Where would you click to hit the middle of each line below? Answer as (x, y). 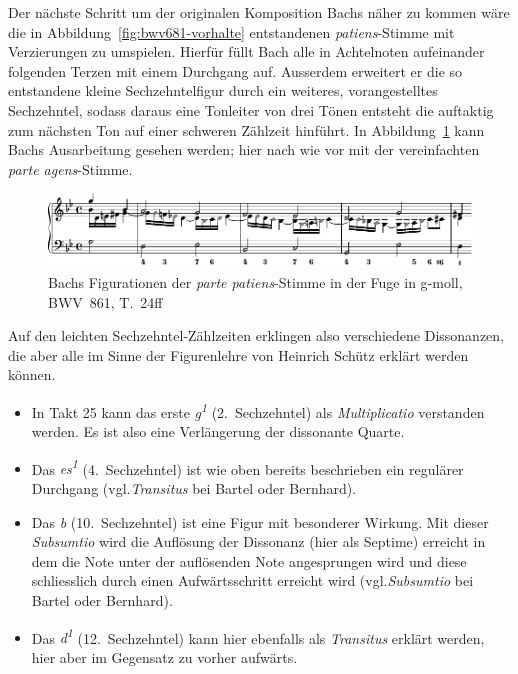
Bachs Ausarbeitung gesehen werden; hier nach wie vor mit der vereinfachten (244, 149)
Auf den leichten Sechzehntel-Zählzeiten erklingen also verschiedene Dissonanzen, (256, 335)
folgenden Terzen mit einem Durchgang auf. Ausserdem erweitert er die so (235, 70)
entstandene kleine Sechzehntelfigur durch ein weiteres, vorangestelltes (223, 90)
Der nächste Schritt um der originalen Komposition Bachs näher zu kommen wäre (259, 12)
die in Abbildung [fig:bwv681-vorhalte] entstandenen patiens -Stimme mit (231, 31)
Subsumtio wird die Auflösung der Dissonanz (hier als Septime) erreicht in (258, 541)
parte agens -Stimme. (70, 168)
